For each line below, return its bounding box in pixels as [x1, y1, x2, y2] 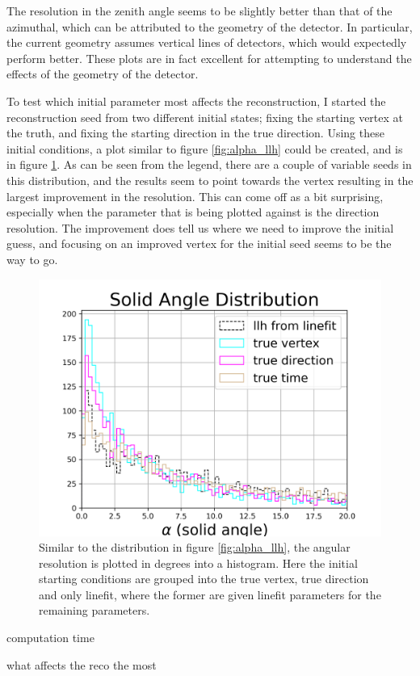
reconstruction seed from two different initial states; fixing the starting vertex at [6, 108, 403, 125]
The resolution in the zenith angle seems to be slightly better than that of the [6, 2, 393, 19]
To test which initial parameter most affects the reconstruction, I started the [6, 92, 386, 109]
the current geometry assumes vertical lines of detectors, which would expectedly [6, 34, 407, 51]
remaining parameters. [39, 602, 150, 619]
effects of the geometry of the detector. [6, 65, 199, 82]
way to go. [6, 250, 58, 267]
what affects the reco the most [6, 656, 157, 673]
